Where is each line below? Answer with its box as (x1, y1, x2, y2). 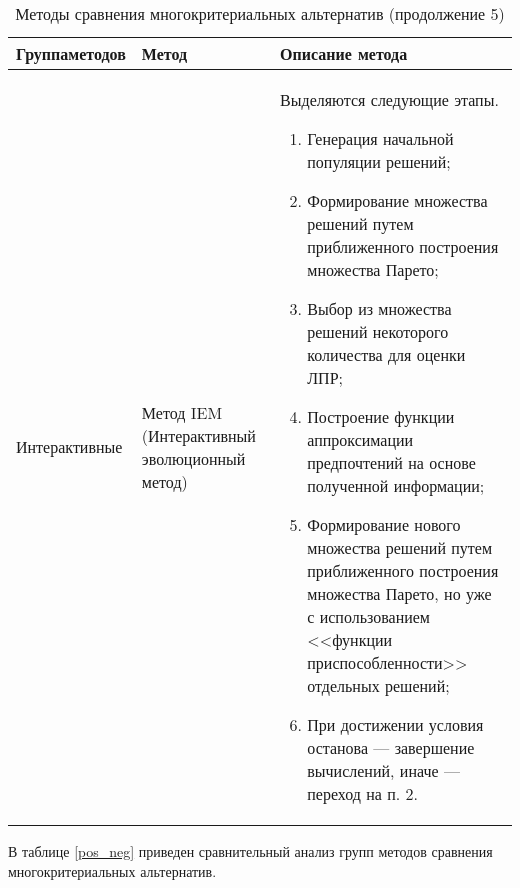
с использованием (307, 605, 430, 628)
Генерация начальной (307, 127, 454, 150)
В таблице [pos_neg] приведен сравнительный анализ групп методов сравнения (8, 841, 493, 861)
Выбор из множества (307, 297, 452, 320)
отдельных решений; (307, 674, 450, 697)
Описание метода (280, 42, 408, 65)
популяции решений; (307, 150, 451, 173)
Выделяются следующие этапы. (280, 88, 499, 111)
